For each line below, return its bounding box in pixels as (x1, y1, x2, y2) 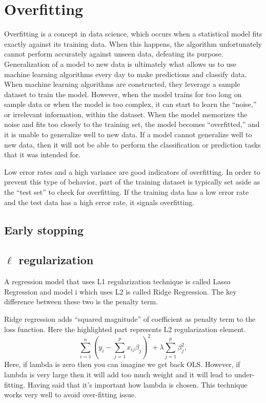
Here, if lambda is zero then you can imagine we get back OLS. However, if (4, 359, 240, 370)
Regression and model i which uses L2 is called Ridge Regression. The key (4, 286, 237, 297)
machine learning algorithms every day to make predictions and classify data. (4, 68, 247, 79)
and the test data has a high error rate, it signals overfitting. (4, 196, 195, 207)
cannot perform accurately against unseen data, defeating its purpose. (4, 48, 223, 59)
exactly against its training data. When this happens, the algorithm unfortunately (4, 38, 262, 49)
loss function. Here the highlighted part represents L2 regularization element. (4, 323, 246, 334)
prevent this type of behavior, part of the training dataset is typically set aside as (4, 176, 260, 187)
